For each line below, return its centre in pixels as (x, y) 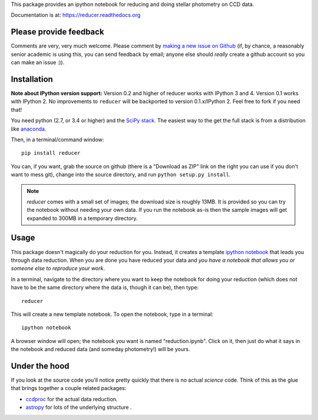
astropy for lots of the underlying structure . (79, 407)
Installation (32, 79)
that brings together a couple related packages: (69, 388)
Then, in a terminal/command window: (57, 139)
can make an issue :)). (38, 62)
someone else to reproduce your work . (58, 268)
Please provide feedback (57, 32)
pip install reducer (51, 153)
